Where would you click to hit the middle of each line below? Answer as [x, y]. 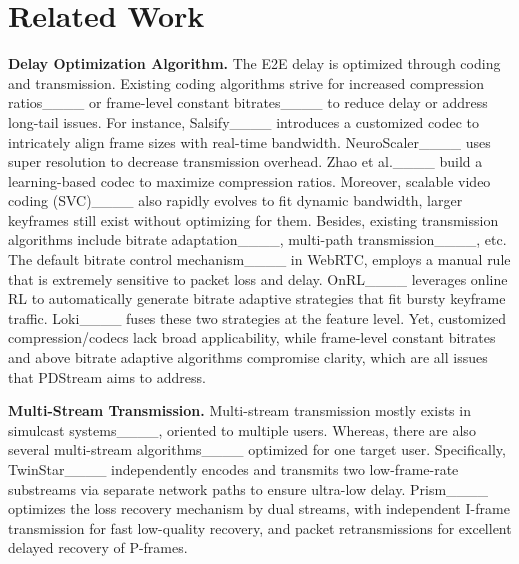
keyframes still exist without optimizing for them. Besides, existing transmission [253, 219]
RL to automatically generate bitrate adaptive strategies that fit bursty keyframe [257, 298]
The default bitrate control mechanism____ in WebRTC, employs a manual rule [259, 259]
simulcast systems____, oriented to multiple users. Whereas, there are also [242, 429]
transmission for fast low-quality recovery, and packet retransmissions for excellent [260, 527]
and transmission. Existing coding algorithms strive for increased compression [246, 82]
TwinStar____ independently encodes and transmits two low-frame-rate [233, 469]
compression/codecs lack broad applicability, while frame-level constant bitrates [252, 337]
